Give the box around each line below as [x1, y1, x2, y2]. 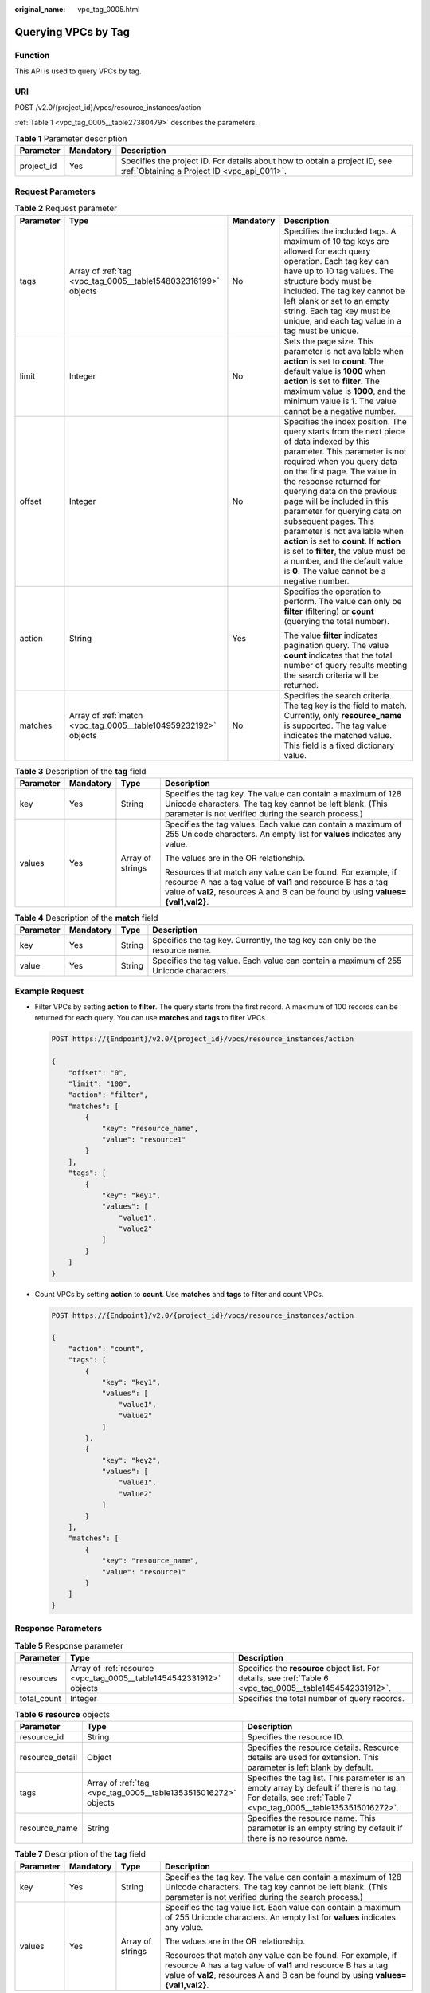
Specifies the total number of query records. [237, 1692, 405, 1704]
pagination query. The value [283, 639, 389, 651]
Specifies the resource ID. [247, 1732, 345, 1743]
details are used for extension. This [247, 1752, 380, 1763]
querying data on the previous [283, 485, 397, 497]
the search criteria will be [283, 670, 379, 681]
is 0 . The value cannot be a [283, 565, 386, 576]
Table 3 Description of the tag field [14, 765, 147, 776]
